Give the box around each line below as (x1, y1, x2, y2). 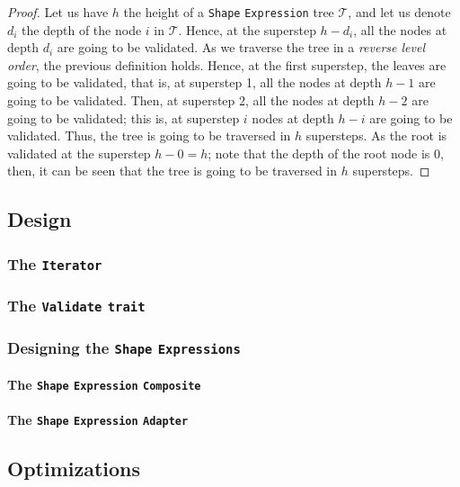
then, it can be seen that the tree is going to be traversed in (7, 161, 338, 180)
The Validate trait (7, 294, 146, 317)
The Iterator (7, 252, 102, 275)
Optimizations (7, 454, 141, 482)
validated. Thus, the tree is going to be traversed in (7, 126, 291, 145)
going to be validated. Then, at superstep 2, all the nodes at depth (7, 91, 375, 110)
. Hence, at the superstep (178, 20, 316, 39)
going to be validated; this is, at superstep (7, 108, 240, 127)
